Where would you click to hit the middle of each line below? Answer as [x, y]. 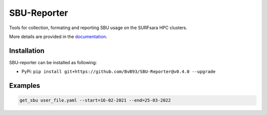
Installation [27, 51]
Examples [25, 86]
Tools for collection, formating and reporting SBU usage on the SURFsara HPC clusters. [98, 28]
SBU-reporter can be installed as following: [53, 62]
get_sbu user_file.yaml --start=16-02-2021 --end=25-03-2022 [95, 100]
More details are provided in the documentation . [58, 37]
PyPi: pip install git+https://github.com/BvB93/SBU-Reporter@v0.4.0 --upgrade [119, 72]
